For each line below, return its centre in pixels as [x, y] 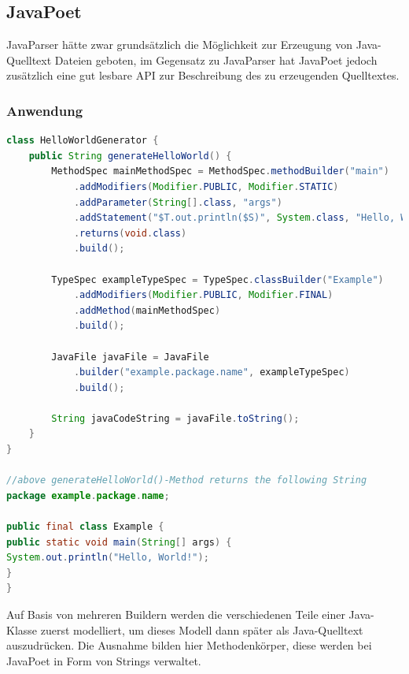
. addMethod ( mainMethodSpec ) [147, 310]
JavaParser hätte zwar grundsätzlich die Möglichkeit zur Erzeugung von [180, 45]
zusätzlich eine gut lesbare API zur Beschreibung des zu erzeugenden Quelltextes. [203, 75]
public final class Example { [85, 527]
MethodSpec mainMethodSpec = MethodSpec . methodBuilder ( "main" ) [220, 171]
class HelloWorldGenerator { [83, 141]
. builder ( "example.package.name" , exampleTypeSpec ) [212, 372]
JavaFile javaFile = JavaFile [130, 357]
